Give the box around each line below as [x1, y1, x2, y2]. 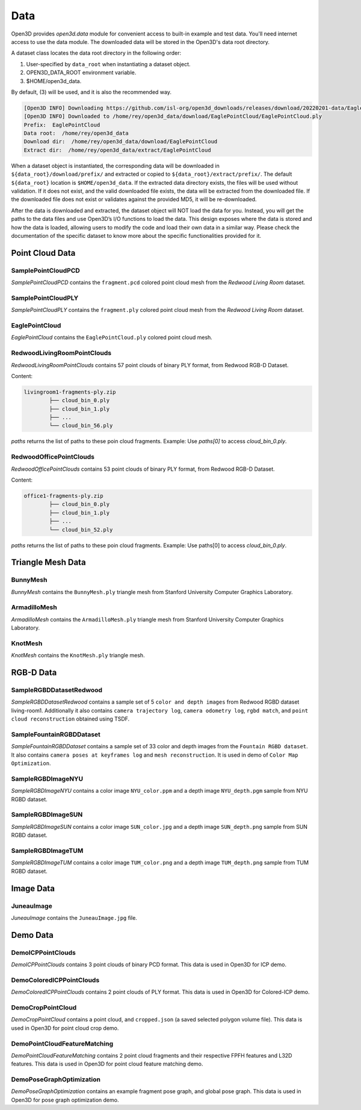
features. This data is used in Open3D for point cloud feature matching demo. [11, 1060, 203, 1068]
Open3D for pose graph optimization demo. [11, 1096, 119, 1103]
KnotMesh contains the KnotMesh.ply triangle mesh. [11, 652, 145, 659]
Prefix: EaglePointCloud [23, 121, 100, 128]
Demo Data [11, 930, 54, 940]
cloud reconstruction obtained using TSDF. [11, 715, 130, 722]
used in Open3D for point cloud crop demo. [11, 1024, 119, 1032]
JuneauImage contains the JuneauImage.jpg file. [11, 914, 138, 921]
